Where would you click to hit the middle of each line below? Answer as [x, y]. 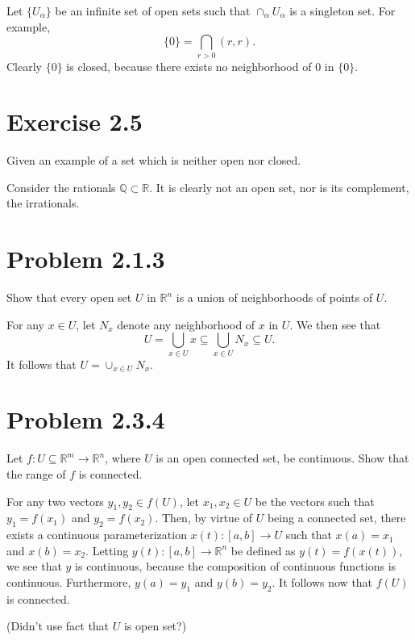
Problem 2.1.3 [86, 259]
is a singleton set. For [342, 10]
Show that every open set [69, 297]
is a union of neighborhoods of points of [274, 297]
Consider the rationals [61, 187]
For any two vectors [55, 501]
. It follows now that [322, 581]
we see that [34, 566]
